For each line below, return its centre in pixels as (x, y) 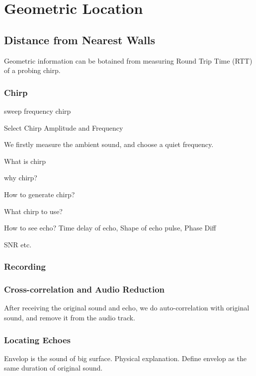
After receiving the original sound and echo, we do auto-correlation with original (127, 308)
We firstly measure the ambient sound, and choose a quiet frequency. (109, 144)
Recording (25, 266)
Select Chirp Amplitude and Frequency (64, 127)
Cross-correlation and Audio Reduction (84, 289)
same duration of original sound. (53, 368)
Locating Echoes (38, 339)
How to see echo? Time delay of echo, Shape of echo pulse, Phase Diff (110, 228)
